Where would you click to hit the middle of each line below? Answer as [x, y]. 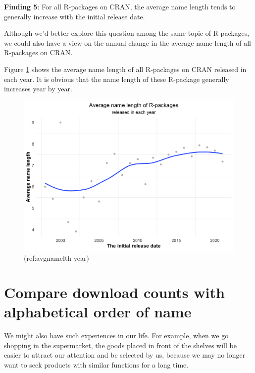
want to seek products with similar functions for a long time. [96, 364]
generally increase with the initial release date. [75, 16]
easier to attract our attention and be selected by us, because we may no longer [125, 355]
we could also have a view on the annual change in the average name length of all [128, 42]
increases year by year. [38, 89]
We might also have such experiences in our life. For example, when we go [116, 335]
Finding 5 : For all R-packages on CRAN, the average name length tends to [120, 6]
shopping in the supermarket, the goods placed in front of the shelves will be [120, 345]
